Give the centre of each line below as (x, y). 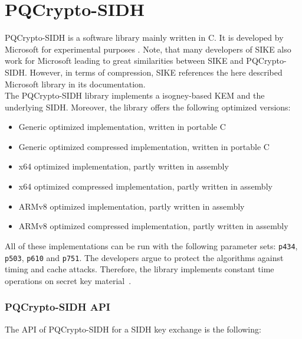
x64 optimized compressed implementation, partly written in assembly (145, 186)
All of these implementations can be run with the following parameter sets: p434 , (151, 245)
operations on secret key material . (68, 280)
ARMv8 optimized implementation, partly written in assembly (132, 206)
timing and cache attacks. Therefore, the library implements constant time (139, 269)
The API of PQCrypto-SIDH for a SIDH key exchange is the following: (133, 329)
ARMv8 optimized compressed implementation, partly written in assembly (153, 226)
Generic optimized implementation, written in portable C (122, 127)
